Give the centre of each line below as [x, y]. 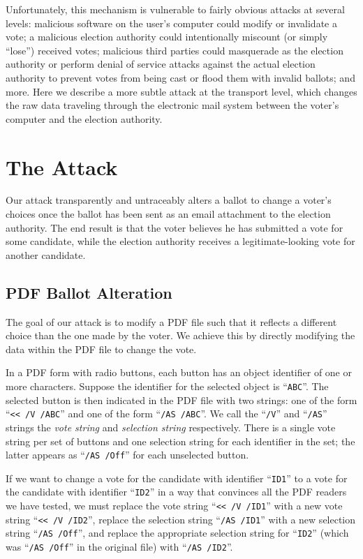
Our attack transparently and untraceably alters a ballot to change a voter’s [169, 200]
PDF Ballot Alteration [89, 292]
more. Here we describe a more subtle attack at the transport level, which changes [181, 91]
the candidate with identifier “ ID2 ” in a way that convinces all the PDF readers [176, 492]
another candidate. [46, 254]
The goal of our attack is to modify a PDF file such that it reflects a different [171, 321]
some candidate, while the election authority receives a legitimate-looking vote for [180, 241]
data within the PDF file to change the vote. [101, 349]
